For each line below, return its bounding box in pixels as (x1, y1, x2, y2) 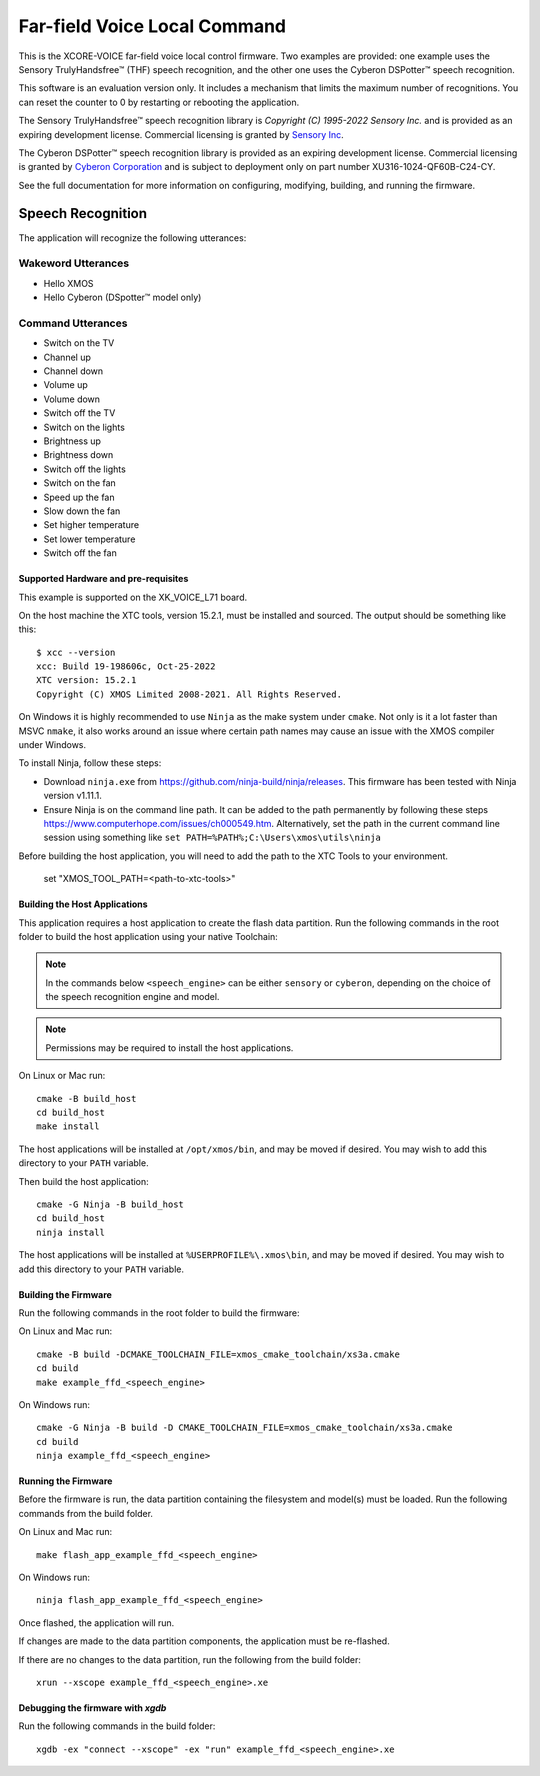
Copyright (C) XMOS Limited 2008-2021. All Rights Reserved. (36, 688, 342, 700)
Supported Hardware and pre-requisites (18, 573, 189, 585)
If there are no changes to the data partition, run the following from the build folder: (18, 1653, 362, 1665)
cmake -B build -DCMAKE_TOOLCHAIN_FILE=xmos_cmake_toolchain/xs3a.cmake (36, 1348, 400, 1360)
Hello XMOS (43, 277, 94, 289)
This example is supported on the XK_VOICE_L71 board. (18, 591, 248, 603)
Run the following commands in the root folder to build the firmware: (18, 1306, 300, 1319)
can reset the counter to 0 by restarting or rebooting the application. (18, 96, 300, 108)
